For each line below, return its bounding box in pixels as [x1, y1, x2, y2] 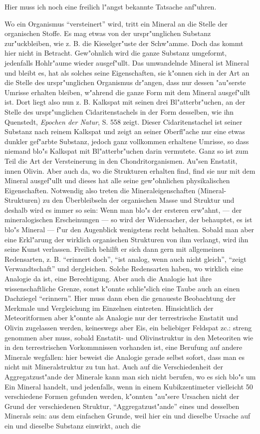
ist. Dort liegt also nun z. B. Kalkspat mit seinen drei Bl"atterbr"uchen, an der [4, 97, 246, 107]
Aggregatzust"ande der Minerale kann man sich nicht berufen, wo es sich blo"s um [4, 371, 256, 381]
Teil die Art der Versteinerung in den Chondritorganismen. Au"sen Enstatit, [4, 155, 238, 166]
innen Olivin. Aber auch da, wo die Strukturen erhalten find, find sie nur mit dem [4, 165, 256, 176]
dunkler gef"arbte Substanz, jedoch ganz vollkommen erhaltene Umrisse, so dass [4, 136, 249, 146]
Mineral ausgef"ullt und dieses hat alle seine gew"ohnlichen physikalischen [4, 175, 230, 186]
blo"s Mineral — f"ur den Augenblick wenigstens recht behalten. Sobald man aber [4, 224, 255, 235]
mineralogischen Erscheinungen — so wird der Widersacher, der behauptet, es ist [4, 214, 253, 225]
